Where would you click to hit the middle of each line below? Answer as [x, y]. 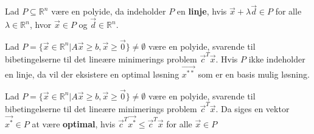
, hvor [40, 25]
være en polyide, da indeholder [109, 11]
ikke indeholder [277, 59]
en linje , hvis [202, 11]
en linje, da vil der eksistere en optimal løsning [92, 74]
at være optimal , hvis [74, 124]
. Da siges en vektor [253, 109]
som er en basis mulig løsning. [254, 74]
